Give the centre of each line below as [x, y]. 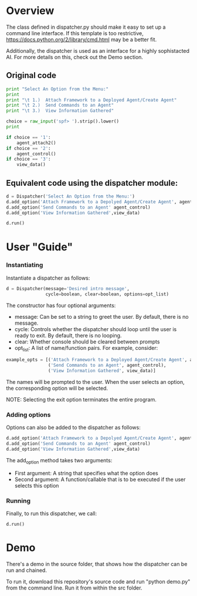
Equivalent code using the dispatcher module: [92, 183]
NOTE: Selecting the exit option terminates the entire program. [81, 399]
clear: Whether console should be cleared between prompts [87, 342]
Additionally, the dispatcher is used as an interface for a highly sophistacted [98, 50]
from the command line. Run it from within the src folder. [74, 588]
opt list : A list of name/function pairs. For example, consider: [86, 348]
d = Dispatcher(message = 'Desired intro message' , [68, 288]
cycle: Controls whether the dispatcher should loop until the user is [96, 329]
